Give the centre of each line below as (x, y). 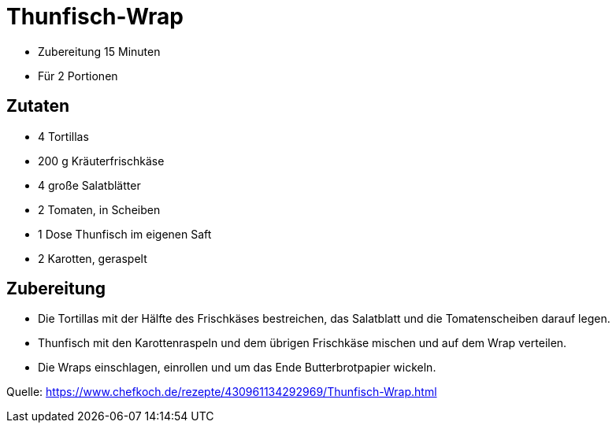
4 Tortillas (63, 136)
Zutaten (38, 106)
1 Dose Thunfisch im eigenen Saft (125, 234)
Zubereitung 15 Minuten (99, 51)
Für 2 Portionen (78, 76)
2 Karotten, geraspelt (93, 258)
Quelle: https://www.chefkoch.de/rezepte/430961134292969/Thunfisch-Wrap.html (222, 392)
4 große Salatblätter (89, 185)
